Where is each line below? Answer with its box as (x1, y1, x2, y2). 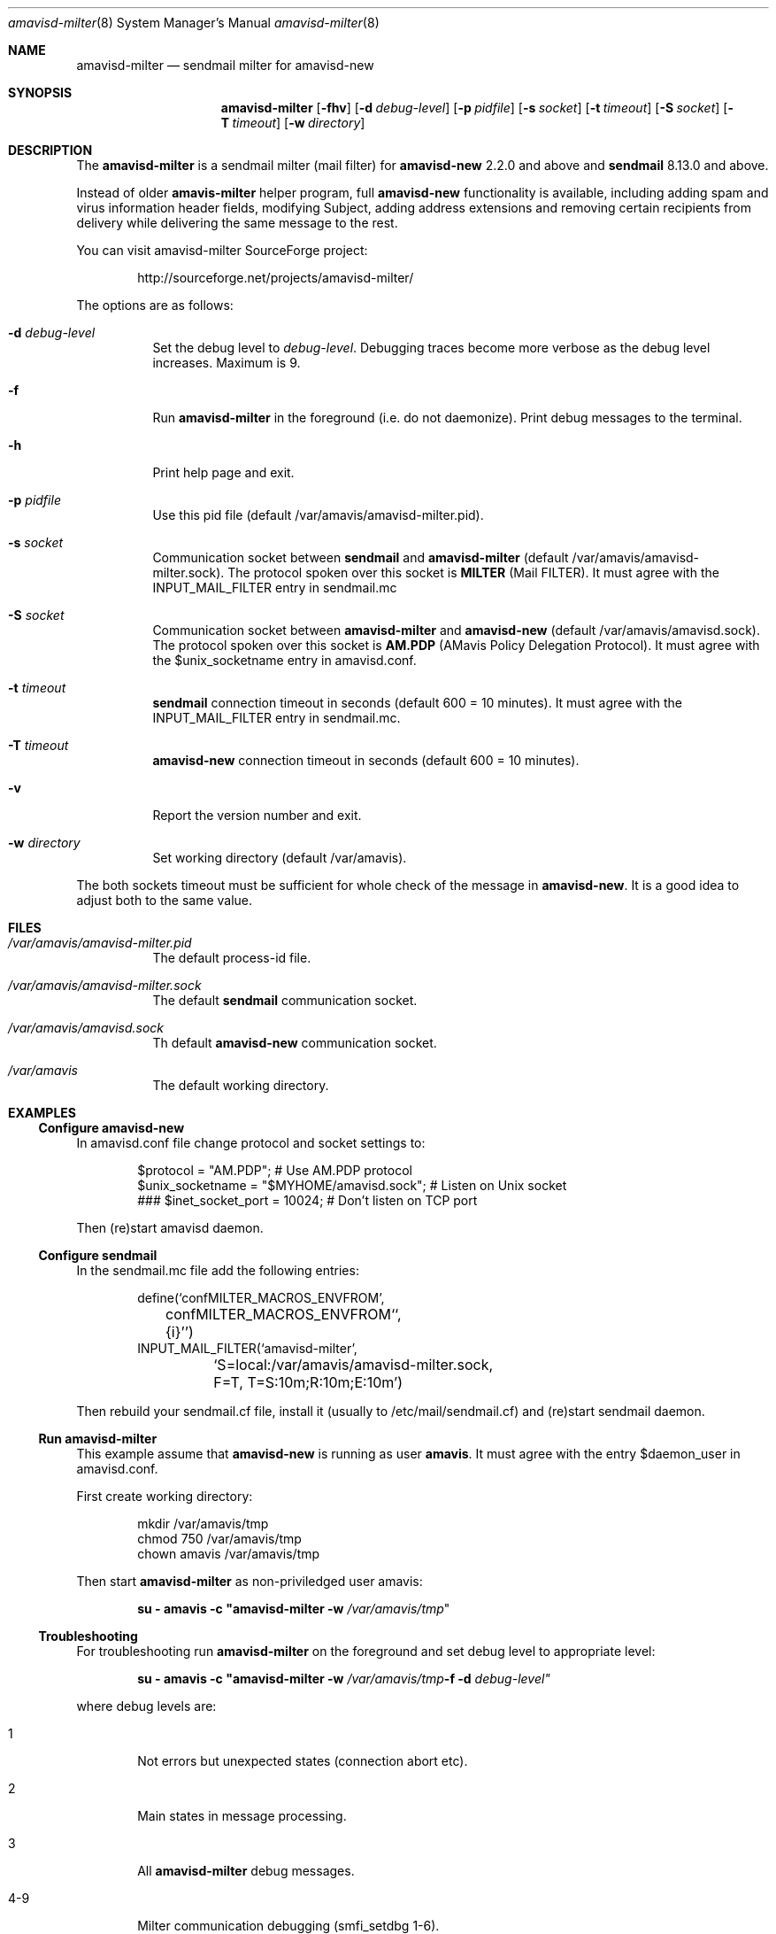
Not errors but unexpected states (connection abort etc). (137, 1753, 468, 1768)
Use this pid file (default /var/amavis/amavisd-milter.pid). (152, 507, 484, 522)
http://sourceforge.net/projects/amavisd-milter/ (137, 270, 414, 285)
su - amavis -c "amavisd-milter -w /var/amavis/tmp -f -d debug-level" (137, 1671, 550, 1686)
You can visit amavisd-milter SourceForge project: (76, 243, 368, 258)
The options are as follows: (76, 298, 234, 313)
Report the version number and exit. (152, 808, 362, 823)
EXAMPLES (8, 1105, 76, 1120)
